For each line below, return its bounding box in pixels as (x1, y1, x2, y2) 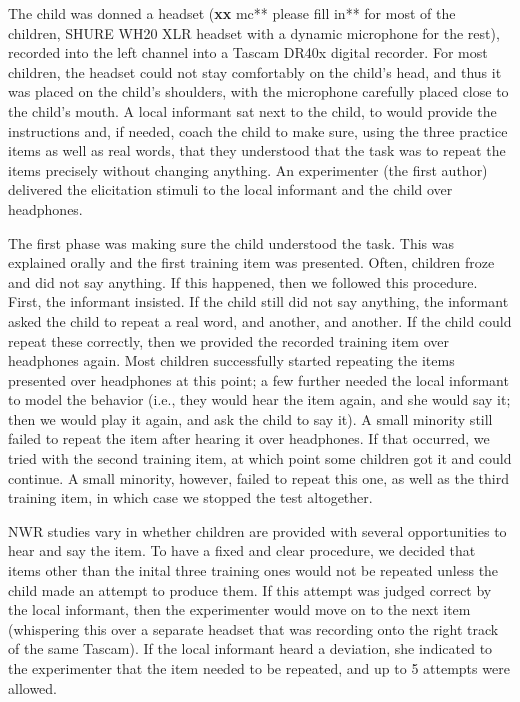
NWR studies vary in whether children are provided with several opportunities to (8, 520, 507, 541)
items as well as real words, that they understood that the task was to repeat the (8, 140, 506, 161)
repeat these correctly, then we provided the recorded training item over (8, 330, 449, 351)
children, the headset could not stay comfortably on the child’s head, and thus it (8, 61, 502, 82)
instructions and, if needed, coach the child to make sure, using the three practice (8, 120, 508, 141)
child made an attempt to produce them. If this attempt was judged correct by (8, 579, 492, 600)
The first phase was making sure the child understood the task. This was (8, 232, 454, 253)
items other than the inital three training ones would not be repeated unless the (8, 560, 499, 581)
